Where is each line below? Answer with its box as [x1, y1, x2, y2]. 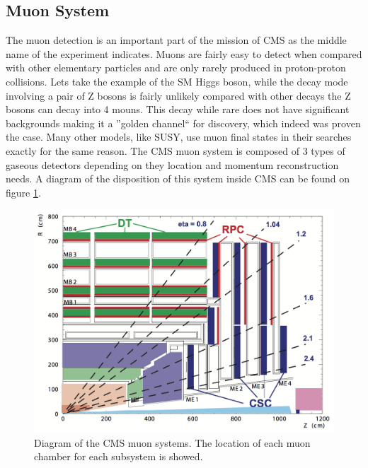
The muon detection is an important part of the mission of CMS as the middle [6, 33, 347, 47]
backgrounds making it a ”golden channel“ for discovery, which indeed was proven [6, 115, 361, 130]
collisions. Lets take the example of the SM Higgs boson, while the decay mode [6, 74, 348, 88]
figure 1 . [6, 185, 41, 199]
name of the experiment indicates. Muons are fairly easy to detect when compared [6, 46, 362, 61]
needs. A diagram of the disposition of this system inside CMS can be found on [6, 171, 350, 186]
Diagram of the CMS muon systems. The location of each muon [34, 435, 311, 450]
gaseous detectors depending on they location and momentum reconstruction [6, 157, 339, 172]
